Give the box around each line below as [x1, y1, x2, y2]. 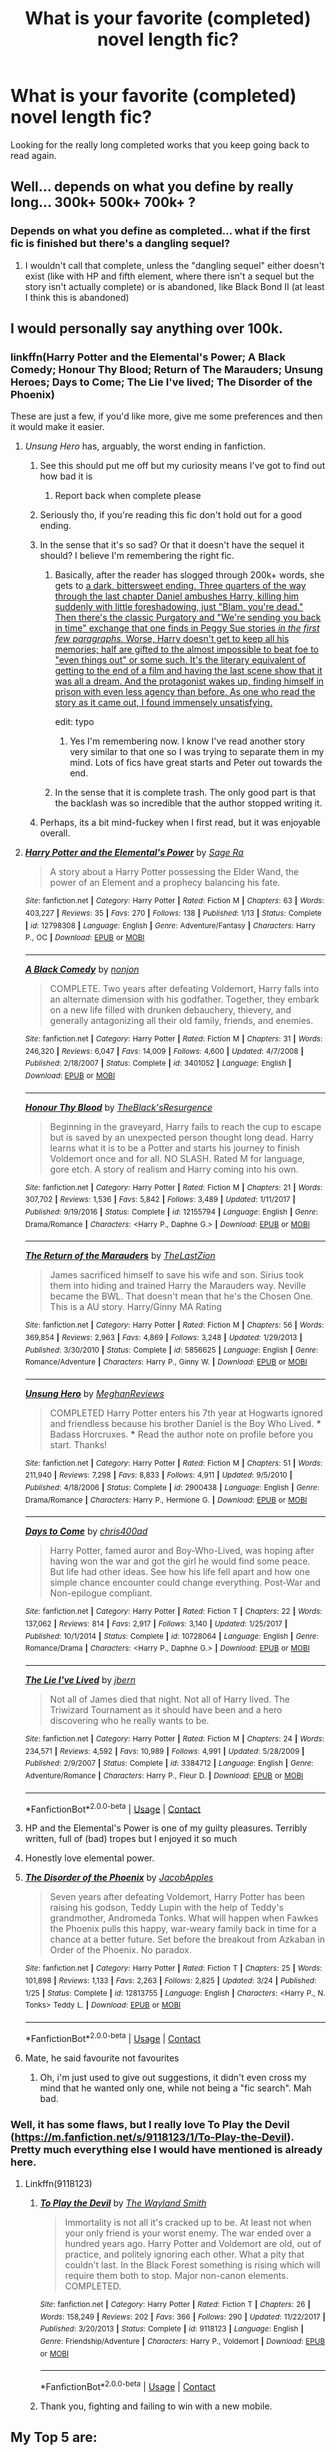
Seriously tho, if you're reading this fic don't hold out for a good [39, 509, 303, 521]
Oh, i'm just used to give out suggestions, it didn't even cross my [39, 2071, 307, 2083]
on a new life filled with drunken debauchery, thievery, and [49, 1003, 292, 1016]
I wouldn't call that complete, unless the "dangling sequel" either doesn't [24, 259, 325, 271]
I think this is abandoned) [24, 291, 130, 303]
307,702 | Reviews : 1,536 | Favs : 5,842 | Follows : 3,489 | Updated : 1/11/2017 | [24, 1195, 296, 1205]
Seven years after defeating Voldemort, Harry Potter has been [49, 1891, 306, 1903]
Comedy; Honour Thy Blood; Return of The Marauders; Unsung [10, 362, 324, 376]
